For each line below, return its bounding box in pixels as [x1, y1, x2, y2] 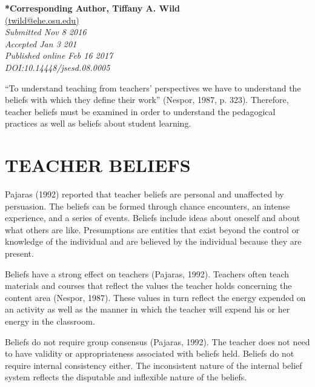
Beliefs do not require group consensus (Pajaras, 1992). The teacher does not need [5, 335, 310, 348]
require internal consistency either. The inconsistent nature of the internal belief [5, 359, 302, 371]
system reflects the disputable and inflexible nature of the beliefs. [5, 371, 247, 383]
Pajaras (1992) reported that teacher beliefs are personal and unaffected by [5, 188, 284, 200]
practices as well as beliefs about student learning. [5, 117, 191, 130]
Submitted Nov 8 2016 [5, 25, 87, 38]
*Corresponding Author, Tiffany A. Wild [5, 2, 181, 14]
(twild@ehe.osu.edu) [5, 13, 79, 26]
